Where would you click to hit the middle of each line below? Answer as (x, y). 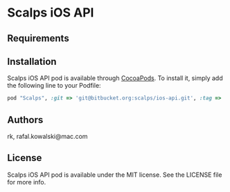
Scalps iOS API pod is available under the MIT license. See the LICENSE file (115, 175)
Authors (25, 120)
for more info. (27, 182)
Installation (32, 61)
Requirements (38, 38)
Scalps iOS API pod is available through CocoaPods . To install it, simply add (115, 78)
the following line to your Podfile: (54, 86)
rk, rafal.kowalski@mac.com (47, 137)
